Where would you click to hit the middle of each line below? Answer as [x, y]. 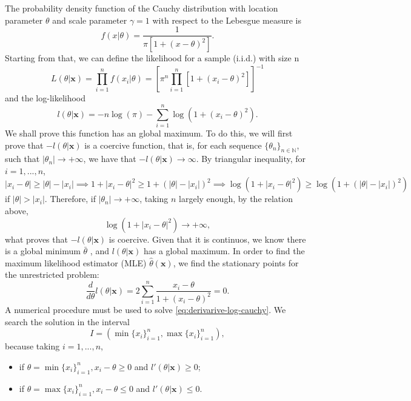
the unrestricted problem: [52, 275]
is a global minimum [43, 251]
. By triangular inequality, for [251, 159]
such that [22, 159]
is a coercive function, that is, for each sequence [173, 145]
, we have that [110, 159]
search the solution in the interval [67, 321]
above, [17, 211]
